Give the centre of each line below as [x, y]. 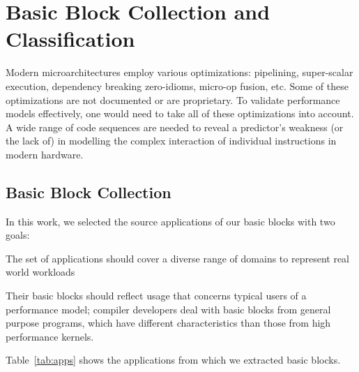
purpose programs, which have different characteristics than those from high [168, 323]
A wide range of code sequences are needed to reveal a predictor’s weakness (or [175, 127]
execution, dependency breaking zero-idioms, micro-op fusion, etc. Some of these [177, 85]
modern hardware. [45, 154]
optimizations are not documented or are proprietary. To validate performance [173, 99]
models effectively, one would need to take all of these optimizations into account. [180, 113]
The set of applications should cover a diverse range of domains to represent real [177, 258]
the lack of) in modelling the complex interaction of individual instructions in [171, 141]
